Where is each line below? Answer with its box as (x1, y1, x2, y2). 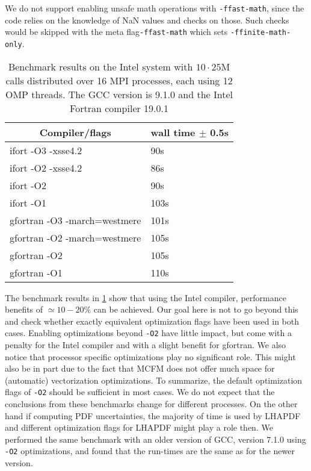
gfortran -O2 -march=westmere (10, 230, 141, 245)
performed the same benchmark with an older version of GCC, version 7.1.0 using (5, 432, 306, 445)
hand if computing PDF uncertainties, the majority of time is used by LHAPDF (5, 409, 301, 422)
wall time (150, 125, 196, 139)
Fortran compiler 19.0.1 (70, 101, 168, 115)
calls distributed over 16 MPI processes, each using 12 (5, 73, 233, 87)
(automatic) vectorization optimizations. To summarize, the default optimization (5, 373, 303, 386)
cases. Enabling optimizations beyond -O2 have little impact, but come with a (5, 326, 292, 339)
